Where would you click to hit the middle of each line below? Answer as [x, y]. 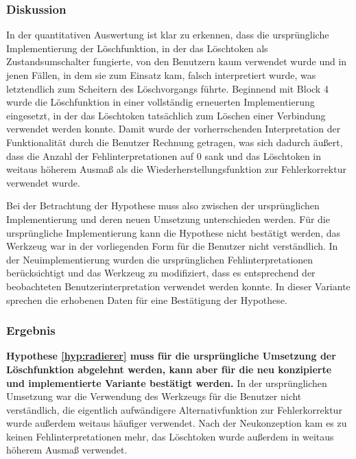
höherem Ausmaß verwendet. [67, 450]
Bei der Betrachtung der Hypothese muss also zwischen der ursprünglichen [163, 205]
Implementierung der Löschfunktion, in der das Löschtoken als [137, 48]
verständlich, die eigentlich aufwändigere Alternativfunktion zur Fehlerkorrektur [174, 409]
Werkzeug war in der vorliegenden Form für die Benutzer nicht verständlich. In [172, 246]
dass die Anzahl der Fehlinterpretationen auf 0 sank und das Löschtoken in [164, 155]
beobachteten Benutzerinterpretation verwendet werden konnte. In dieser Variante [178, 286]
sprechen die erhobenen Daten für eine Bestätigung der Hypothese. [147, 299]
